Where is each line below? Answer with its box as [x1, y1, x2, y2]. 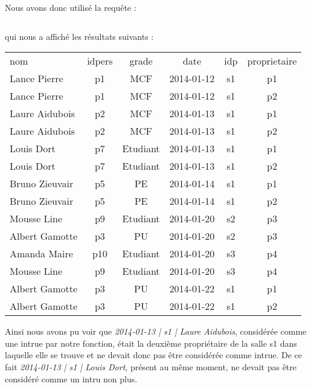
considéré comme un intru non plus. [5, 372, 138, 385]
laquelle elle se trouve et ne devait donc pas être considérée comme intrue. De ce [5, 349, 303, 361]
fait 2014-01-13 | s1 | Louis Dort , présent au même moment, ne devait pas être [5, 360, 297, 373]
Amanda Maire [10, 246, 73, 261]
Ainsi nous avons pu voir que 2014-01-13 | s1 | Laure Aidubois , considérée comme [5, 325, 307, 338]
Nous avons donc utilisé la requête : [5, 1, 136, 13]
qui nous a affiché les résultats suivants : [5, 30, 154, 42]
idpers [87, 54, 113, 68]
